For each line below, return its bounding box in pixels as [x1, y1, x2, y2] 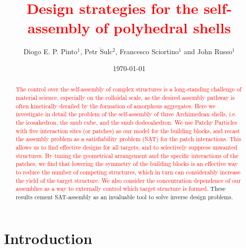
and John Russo [183, 46, 233, 57]
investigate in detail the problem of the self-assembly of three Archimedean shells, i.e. [15, 110, 237, 118]
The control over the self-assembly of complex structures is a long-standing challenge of [15, 85, 242, 93]
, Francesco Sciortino [115, 46, 179, 57]
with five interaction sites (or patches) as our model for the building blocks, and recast [15, 126, 240, 135]
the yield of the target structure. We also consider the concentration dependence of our [15, 176, 241, 184]
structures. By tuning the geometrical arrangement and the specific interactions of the [15, 151, 239, 160]
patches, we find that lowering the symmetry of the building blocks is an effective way [15, 160, 238, 168]
